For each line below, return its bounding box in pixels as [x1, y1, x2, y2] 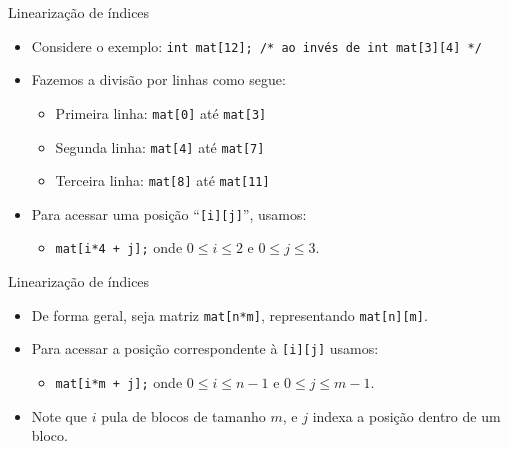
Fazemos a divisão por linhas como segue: [31, 69, 286, 90]
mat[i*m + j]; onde [55, 372, 183, 393]
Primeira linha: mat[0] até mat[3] [55, 102, 267, 123]
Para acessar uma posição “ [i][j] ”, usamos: [31, 203, 307, 224]
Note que [31, 405, 88, 426]
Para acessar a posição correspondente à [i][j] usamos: [31, 338, 379, 359]
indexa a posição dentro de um [312, 405, 501, 426]
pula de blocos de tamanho [101, 405, 266, 426]
